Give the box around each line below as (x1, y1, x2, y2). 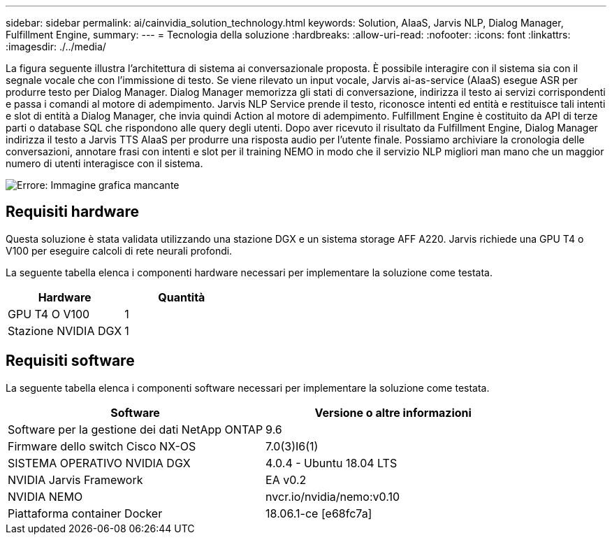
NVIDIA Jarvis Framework (8, 472, 143, 487)
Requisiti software (6, 352, 135, 370)
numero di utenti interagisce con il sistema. (6, 157, 203, 169)
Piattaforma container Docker (8, 506, 163, 520)
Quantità (158, 290, 205, 304)
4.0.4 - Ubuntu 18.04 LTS (265, 455, 398, 470)
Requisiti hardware (6, 203, 139, 221)
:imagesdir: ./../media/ (6, 41, 106, 52)
